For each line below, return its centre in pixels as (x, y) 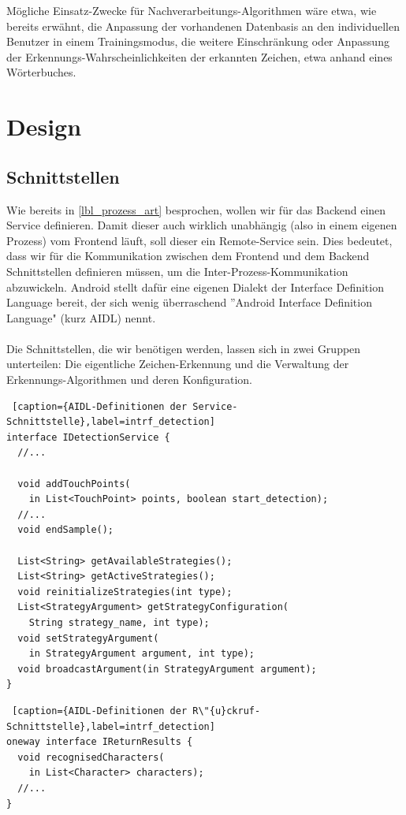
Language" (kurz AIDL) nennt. (81, 317)
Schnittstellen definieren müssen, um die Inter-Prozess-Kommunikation (177, 271)
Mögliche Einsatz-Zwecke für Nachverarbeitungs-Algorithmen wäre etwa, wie (192, 10)
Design (44, 127)
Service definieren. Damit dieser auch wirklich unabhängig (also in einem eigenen (202, 225)
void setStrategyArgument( (88, 638)
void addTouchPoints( (74, 484)
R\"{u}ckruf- (227, 711)
